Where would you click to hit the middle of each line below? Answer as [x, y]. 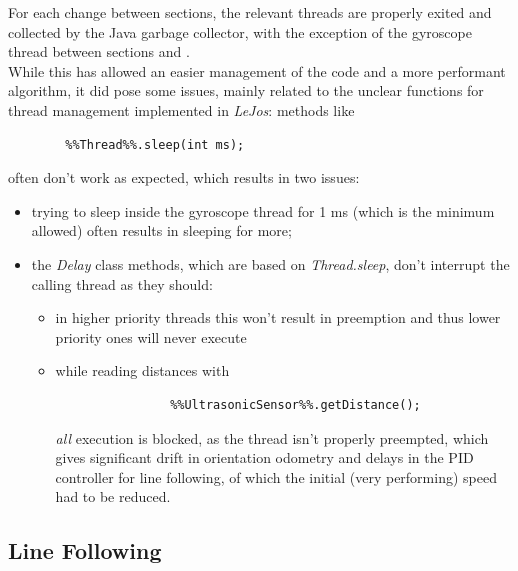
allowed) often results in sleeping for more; [161, 230]
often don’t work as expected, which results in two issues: [184, 177]
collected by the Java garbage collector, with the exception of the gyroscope [240, 31]
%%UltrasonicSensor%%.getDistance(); [295, 404]
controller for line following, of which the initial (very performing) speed [276, 476]
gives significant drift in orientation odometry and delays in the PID [264, 457]
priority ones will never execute [151, 336]
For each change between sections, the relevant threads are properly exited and [250, 12]
